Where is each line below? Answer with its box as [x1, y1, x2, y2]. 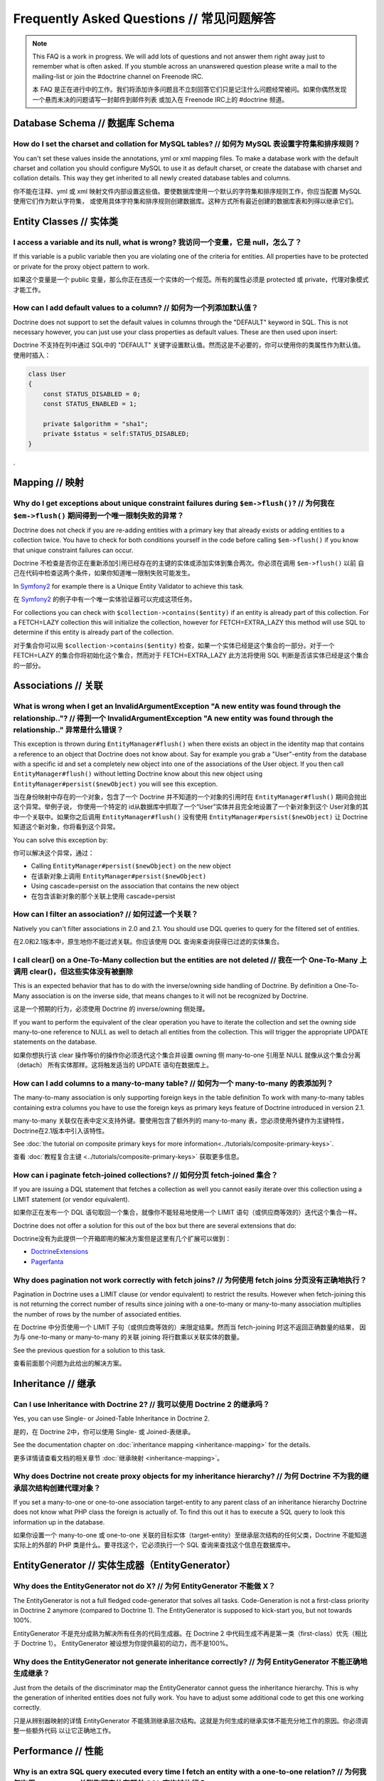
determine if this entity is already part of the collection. [13, 628, 174, 637]
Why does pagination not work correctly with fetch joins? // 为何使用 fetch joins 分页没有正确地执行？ [13, 1275, 368, 1285]
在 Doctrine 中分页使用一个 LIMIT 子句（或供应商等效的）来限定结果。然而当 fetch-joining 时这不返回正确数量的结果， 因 [13, 1323, 366, 1331]
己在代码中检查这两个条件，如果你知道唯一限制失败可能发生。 [13, 568, 194, 577]
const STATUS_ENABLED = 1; [43, 400, 138, 408]
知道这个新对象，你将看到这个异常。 [13, 823, 119, 831]
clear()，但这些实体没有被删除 [29, 967, 134, 977]
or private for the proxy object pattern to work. [13, 262, 149, 271]
